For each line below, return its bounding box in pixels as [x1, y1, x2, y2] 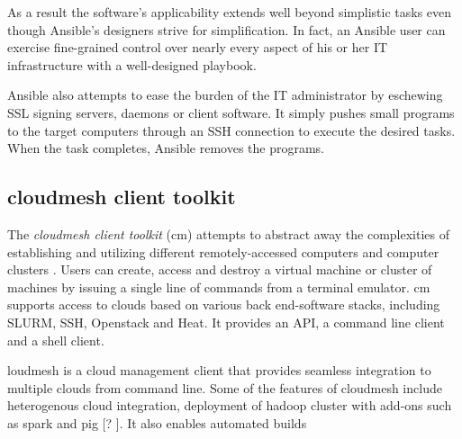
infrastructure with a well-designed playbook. [7, 55, 257, 74]
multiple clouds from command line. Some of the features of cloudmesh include [7, 378, 442, 397]
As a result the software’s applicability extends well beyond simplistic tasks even [7, 3, 452, 21]
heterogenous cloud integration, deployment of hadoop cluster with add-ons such [7, 396, 452, 415]
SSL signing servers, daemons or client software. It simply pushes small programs [7, 103, 455, 121]
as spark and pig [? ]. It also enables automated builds [7, 413, 307, 432]
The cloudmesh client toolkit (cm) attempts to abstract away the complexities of [7, 224, 450, 243]
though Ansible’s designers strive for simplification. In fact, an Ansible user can [7, 20, 446, 39]
